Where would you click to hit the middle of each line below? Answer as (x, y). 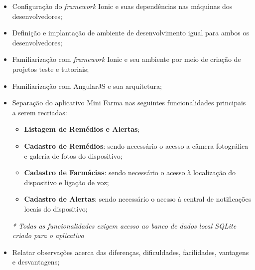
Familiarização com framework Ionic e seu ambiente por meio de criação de (127, 59)
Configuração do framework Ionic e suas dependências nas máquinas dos (122, 6)
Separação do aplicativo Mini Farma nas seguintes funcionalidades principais (129, 103)
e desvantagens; (36, 262)
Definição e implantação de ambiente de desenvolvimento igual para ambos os (131, 33)
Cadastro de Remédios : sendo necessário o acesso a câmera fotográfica (136, 145)
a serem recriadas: (40, 112)
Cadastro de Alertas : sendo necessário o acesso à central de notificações (138, 199)
